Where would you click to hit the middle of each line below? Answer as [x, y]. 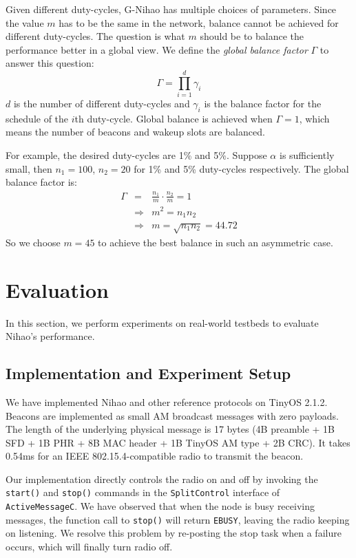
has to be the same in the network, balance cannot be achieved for [199, 22]
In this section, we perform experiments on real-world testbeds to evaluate [162, 322]
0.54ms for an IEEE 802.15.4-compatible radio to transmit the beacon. [155, 456]
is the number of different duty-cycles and [102, 104]
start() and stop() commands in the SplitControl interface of [143, 492]
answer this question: [50, 63]
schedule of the [37, 118]
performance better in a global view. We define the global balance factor [157, 49]
